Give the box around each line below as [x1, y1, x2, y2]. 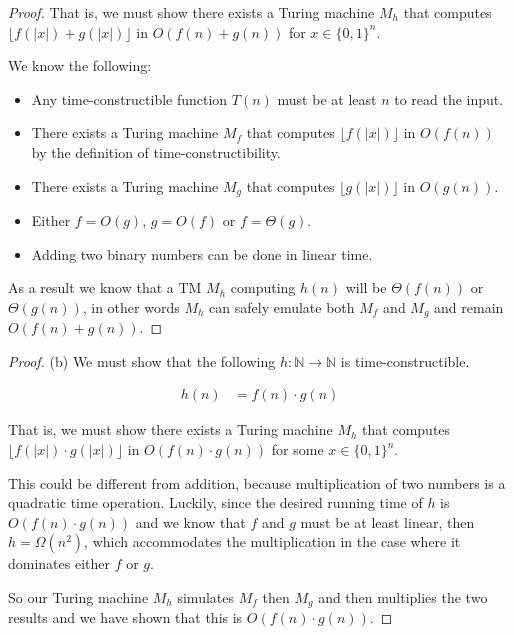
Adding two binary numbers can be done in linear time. [31, 243, 373, 264]
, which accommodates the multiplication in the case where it [84, 531, 461, 552]
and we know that [135, 511, 246, 532]
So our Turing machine [8, 587, 149, 608]
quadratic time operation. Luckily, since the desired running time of [8, 492, 423, 513]
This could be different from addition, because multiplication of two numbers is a [8, 472, 506, 493]
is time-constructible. [340, 350, 470, 371]
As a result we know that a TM [8, 277, 202, 298]
